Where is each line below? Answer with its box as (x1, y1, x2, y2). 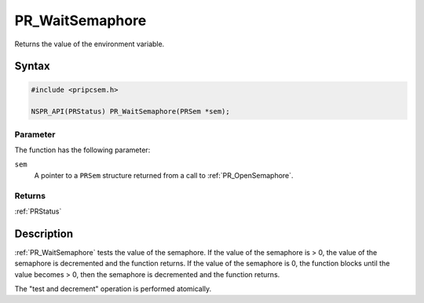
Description (14, 227, 74, 240)
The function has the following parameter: (14, 145, 151, 155)
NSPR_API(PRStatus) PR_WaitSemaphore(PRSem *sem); (31, 107, 231, 116)
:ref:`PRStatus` (14, 206, 62, 216)
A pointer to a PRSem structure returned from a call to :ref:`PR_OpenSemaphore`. (34, 170, 294, 180)
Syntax (14, 60, 50, 73)
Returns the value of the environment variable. (14, 39, 165, 49)
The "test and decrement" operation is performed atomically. (14, 284, 212, 294)
